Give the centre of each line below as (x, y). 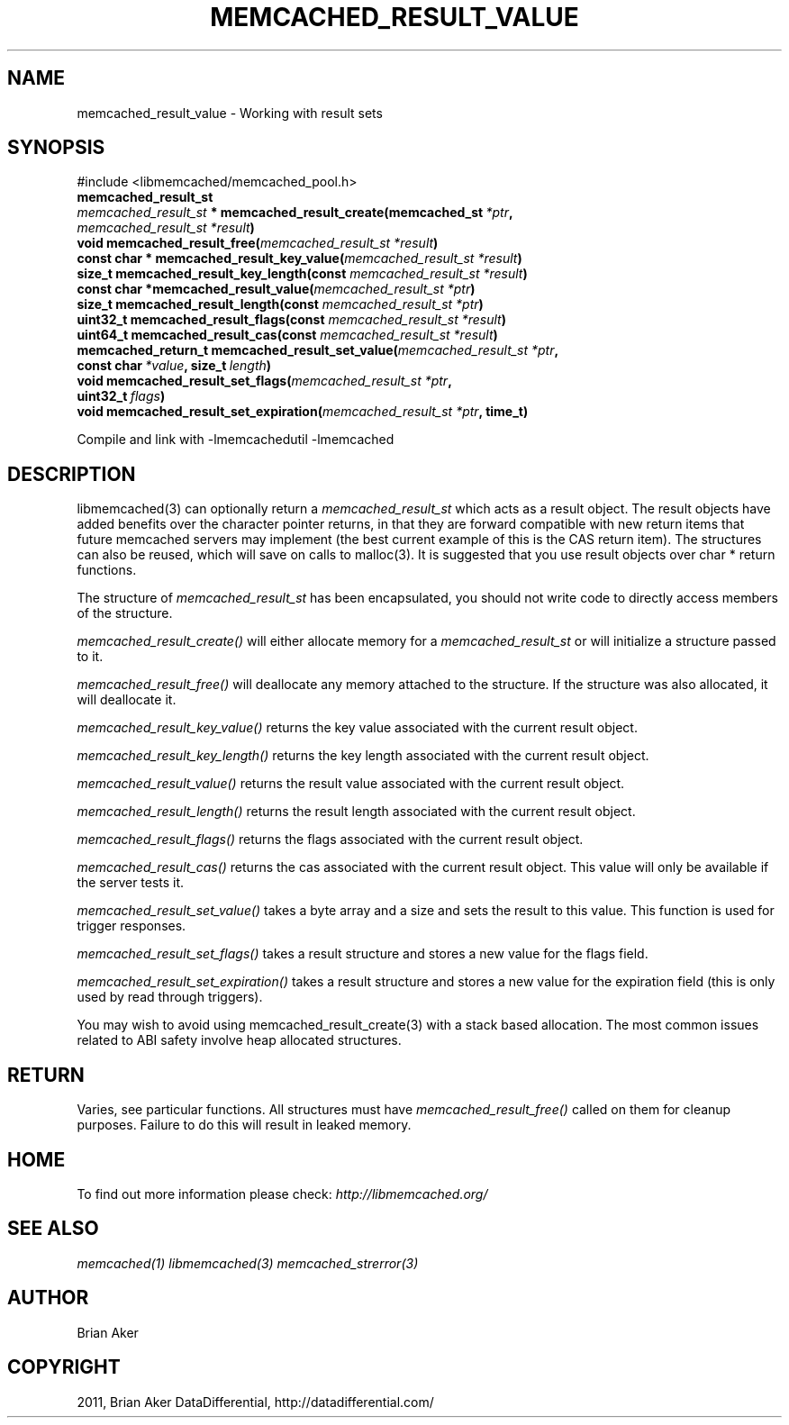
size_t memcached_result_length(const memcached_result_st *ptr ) (280, 304)
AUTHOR (48, 1298)
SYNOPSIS (56, 148)
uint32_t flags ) (121, 396)
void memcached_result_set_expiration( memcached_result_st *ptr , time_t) (303, 412)
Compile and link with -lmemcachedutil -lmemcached (236, 440)
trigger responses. (131, 926)
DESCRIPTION (72, 474)
